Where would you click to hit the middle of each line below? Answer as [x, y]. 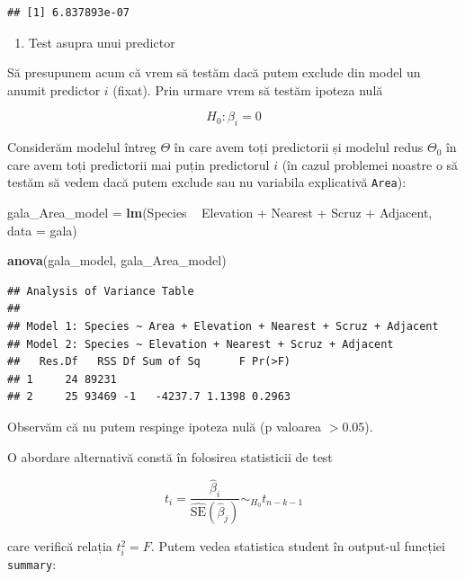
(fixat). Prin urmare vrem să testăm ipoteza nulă [248, 89]
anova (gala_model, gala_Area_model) [117, 260]
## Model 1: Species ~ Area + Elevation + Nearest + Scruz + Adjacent [223, 326]
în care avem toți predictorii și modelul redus [299, 147]
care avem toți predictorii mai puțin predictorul [139, 164]
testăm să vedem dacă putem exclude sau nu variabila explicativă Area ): [207, 182]
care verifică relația [60, 546]
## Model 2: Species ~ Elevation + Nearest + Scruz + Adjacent [201, 344]
